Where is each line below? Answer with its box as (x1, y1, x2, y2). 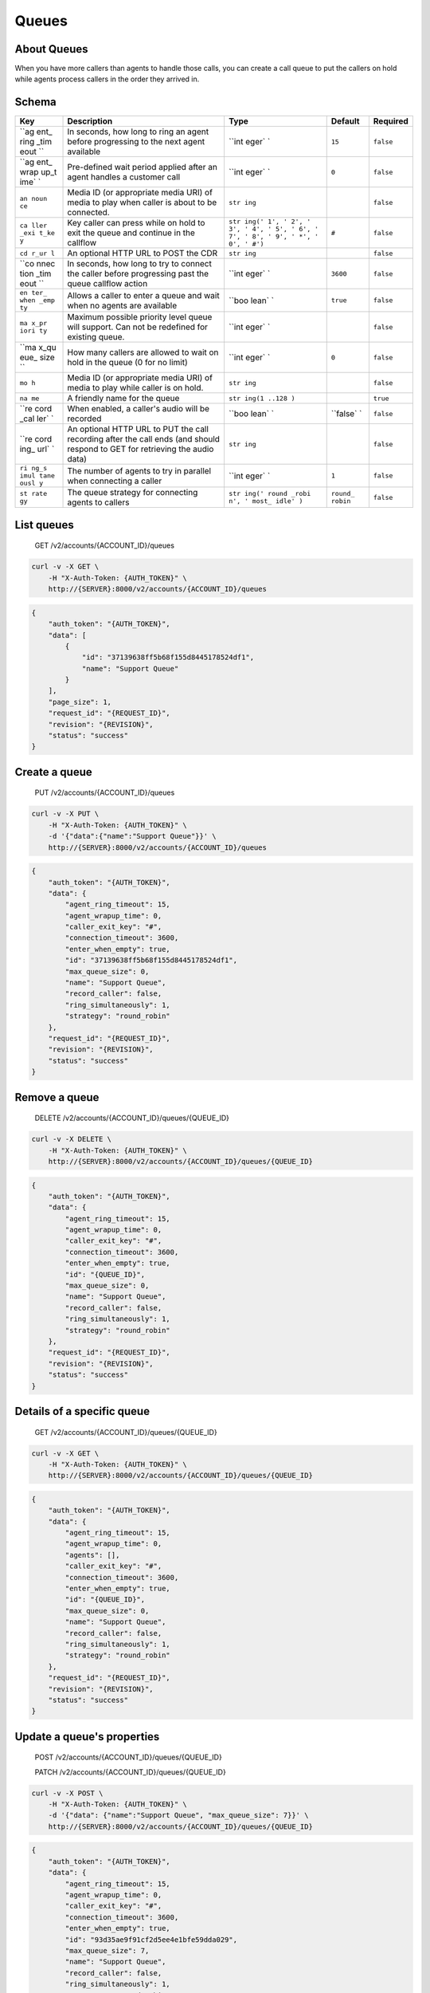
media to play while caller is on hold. (67, 383, 204, 394)
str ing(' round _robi (228, 489, 311, 498)
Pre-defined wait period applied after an (67, 162, 218, 173)
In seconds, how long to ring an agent (67, 126, 209, 137)
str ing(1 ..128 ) (228, 394, 295, 403)
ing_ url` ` (19, 443, 55, 454)
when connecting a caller (67, 475, 162, 486)
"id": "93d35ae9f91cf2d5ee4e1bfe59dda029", (64, 1935, 238, 1944)
